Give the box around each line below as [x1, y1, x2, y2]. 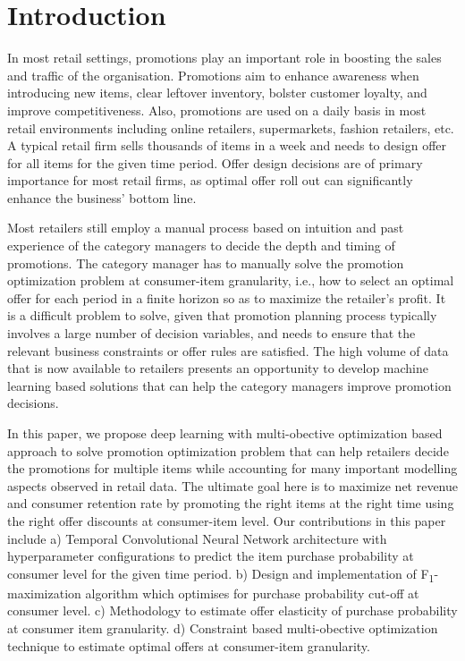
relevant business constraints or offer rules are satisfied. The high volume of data [7, 341, 449, 360]
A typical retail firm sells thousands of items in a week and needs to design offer [7, 136, 446, 155]
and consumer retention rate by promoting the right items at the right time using [7, 494, 454, 513]
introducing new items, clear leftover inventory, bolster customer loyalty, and [7, 83, 427, 102]
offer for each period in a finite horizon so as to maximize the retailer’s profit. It [7, 288, 446, 307]
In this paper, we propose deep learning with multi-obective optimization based [7, 424, 443, 442]
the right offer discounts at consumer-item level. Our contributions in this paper [7, 511, 446, 530]
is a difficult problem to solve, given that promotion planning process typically [7, 306, 437, 325]
